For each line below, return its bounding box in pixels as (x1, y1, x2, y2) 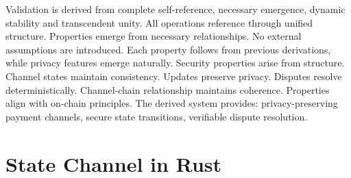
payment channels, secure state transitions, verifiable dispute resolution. (5, 109, 308, 123)
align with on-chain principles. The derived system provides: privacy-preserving (5, 96, 338, 110)
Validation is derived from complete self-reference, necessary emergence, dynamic (5, 2, 346, 16)
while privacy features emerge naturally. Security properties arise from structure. (5, 55, 345, 70)
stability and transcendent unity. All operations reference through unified (5, 15, 313, 29)
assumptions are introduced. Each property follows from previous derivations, (5, 42, 331, 56)
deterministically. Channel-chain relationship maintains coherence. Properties (5, 82, 330, 97)
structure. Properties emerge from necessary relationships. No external (5, 29, 302, 43)
